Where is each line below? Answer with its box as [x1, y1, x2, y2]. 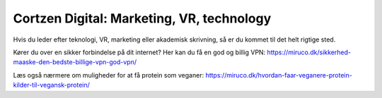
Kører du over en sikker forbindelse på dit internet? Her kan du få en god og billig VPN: [13, 48, 266, 56]
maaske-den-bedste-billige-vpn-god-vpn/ [13, 58, 137, 66]
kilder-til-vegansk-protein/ [13, 81, 90, 90]
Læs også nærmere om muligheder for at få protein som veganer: [13, 71, 204, 79]
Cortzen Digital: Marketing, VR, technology [13, 11, 272, 26]
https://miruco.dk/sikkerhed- [267, 48, 352, 56]
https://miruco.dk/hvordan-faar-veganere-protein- [205, 71, 353, 79]
